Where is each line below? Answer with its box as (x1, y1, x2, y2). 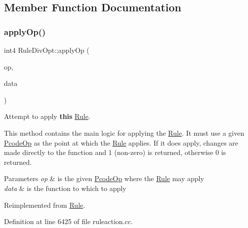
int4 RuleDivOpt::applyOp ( (4, 45, 89, 55)
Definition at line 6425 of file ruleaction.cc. (4, 216, 133, 227)
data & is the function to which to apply (4, 183, 126, 193)
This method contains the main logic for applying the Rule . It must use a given (4, 127, 245, 138)
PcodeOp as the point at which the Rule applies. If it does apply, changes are (4, 137, 239, 148)
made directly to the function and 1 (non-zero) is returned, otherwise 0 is (4, 147, 226, 157)
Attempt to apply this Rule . (4, 111, 90, 121)
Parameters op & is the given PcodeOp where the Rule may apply (4, 173, 204, 184)
